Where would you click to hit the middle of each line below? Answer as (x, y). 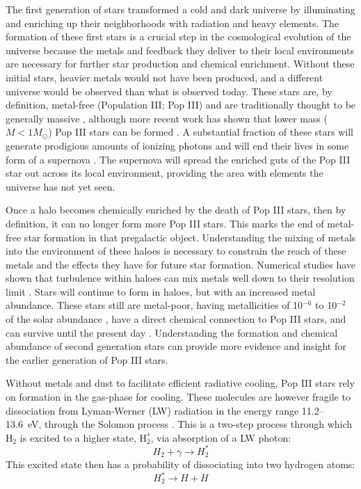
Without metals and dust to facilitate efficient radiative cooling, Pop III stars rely (180, 383)
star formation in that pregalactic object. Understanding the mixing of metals (190, 237)
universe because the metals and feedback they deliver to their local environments (180, 50)
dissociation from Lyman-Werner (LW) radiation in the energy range (152, 410)
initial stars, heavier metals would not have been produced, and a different (165, 77)
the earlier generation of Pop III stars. (87, 359)
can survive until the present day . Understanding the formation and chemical (172, 332)
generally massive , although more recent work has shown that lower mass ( (167, 118)
